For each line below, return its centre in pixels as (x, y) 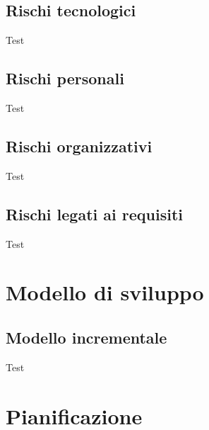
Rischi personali (65, 78)
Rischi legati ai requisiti (94, 214)
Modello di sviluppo (105, 292)
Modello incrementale (86, 337)
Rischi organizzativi (79, 146)
